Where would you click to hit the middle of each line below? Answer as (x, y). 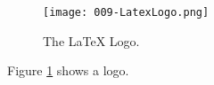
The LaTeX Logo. (91, 40)
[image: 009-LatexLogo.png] (126, 12)
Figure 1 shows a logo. (68, 70)
